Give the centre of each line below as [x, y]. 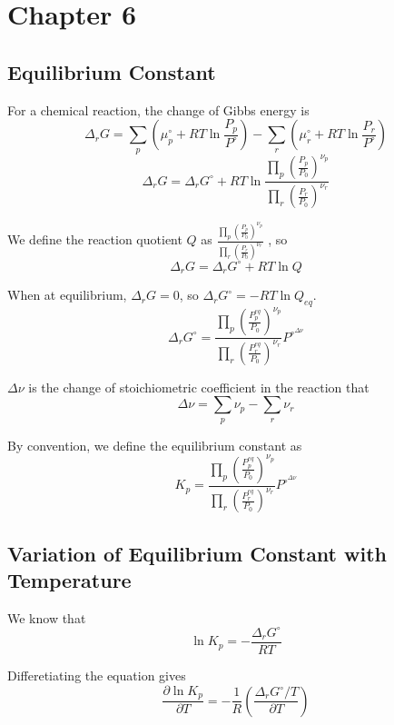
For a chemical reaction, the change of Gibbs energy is [158, 109]
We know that [47, 617]
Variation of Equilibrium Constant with [197, 553]
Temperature [69, 580]
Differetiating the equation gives [97, 675]
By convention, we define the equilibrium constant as [155, 445]
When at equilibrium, [67, 295]
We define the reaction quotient [95, 239]
